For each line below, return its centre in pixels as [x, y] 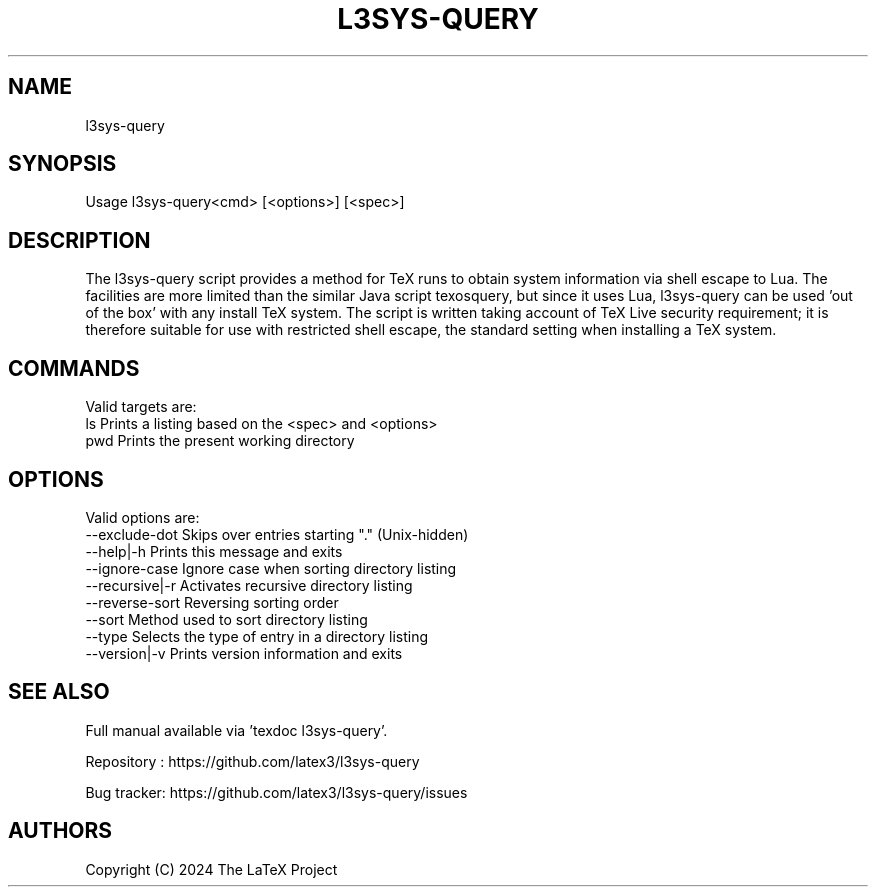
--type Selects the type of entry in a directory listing [256, 636]
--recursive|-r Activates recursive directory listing [249, 585]
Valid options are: [142, 517]
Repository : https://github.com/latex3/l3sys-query [252, 761]
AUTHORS [60, 831]
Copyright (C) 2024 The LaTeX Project [211, 869]
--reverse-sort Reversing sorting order [212, 602]
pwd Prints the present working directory [220, 441]
